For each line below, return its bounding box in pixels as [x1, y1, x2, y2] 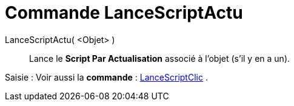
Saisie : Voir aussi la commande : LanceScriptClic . [5, 71, 208, 82]
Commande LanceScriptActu [5, 2, 243, 23]
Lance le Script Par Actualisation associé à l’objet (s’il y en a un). [29, 53, 290, 64]
